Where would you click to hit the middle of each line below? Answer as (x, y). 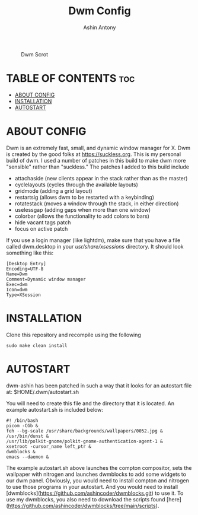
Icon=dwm (17, 290)
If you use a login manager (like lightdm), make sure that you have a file (93, 240)
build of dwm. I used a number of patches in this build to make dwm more (96, 160)
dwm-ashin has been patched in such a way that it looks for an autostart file (99, 385)
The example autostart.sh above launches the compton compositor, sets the (99, 468)
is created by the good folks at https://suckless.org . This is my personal (94, 154)
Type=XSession (24, 295)
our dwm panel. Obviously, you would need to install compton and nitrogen (98, 480)
